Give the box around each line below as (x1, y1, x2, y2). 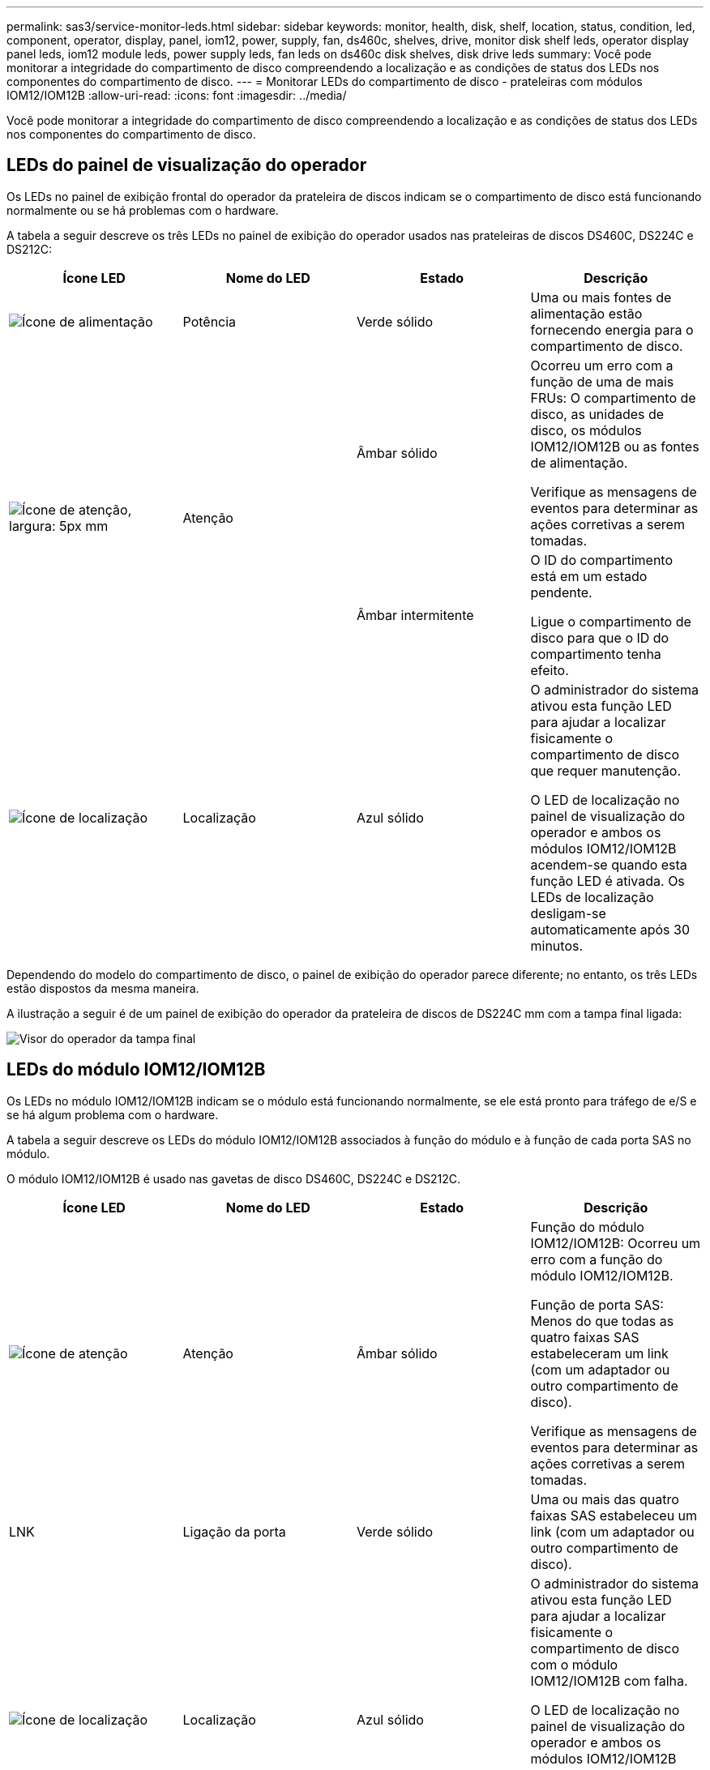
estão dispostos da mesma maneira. (6, 981, 199, 995)
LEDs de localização (530, 888, 654, 905)
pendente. (530, 584, 592, 601)
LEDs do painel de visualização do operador (6, 155, 367, 176)
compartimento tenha (530, 645, 661, 662)
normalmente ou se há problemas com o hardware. (6, 203, 279, 217)
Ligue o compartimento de (530, 613, 691, 630)
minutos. (530, 937, 584, 954)
